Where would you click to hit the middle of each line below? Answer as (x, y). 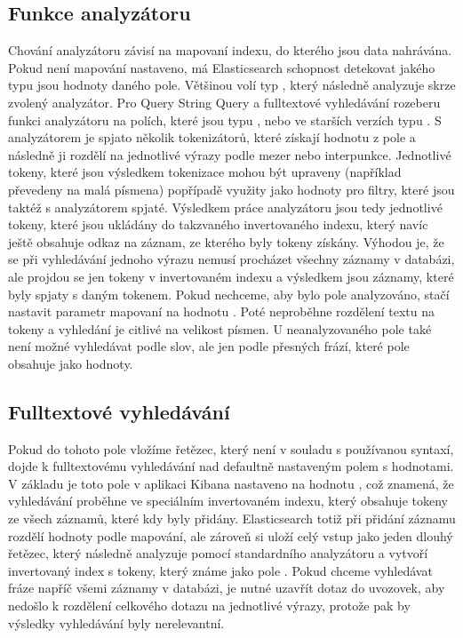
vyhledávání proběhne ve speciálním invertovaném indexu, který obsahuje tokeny (228, 501)
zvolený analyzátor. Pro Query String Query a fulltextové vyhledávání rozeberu (224, 102)
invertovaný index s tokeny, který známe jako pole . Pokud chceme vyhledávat (220, 570)
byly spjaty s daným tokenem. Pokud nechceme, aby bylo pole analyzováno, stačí (229, 294)
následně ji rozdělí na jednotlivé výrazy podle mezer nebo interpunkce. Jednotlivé (230, 154)
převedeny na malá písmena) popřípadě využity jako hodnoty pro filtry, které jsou (231, 189)
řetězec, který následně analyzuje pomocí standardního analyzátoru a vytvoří (218, 553)
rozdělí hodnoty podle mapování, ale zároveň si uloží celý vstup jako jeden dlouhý (231, 535)
